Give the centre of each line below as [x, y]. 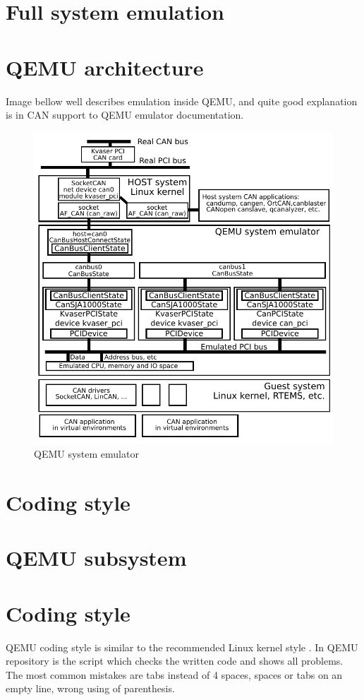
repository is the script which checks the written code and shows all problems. [175, 661]
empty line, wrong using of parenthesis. [90, 688]
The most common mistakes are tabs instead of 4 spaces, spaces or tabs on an [174, 674]
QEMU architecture [105, 67]
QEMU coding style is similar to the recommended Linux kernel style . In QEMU [182, 647]
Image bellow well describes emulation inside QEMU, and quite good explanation [182, 101]
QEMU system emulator [86, 454]
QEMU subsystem [96, 558]
